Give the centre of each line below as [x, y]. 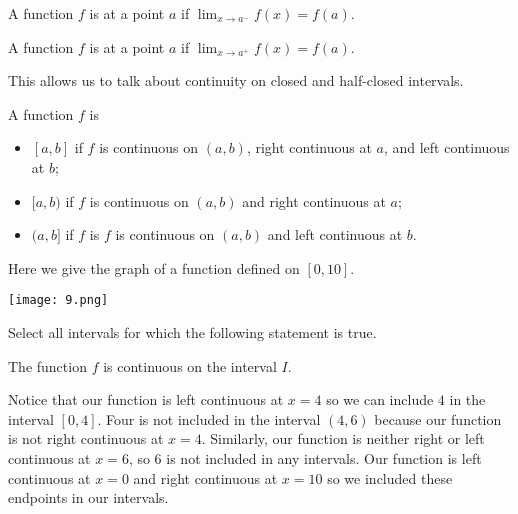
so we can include [380, 399]
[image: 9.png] [58, 300]
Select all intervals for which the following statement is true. [192, 332]
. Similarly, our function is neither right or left [343, 438]
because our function [438, 418]
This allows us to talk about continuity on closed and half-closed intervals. [236, 80]
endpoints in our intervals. [88, 497]
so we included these [390, 477]
